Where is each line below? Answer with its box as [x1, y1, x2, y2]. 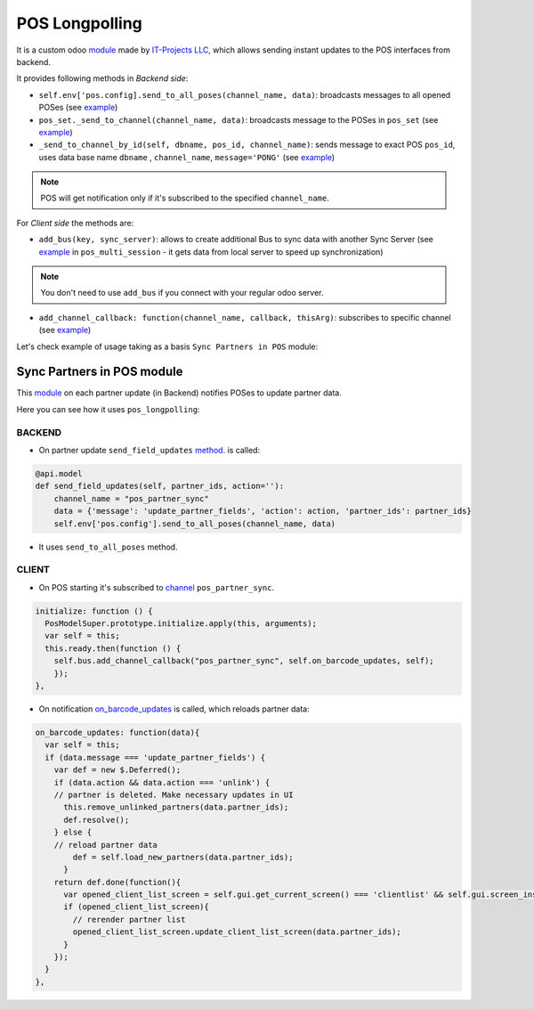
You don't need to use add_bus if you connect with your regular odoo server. [40, 288, 324, 298]
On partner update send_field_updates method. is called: [38, 445, 261, 456]
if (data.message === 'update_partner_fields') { [44, 753, 266, 762]
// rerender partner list [72, 914, 186, 924]
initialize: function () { [35, 606, 153, 616]
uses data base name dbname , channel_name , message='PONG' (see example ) [38, 151, 336, 162]
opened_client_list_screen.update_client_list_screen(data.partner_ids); [72, 927, 402, 937]
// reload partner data [53, 840, 158, 850]
